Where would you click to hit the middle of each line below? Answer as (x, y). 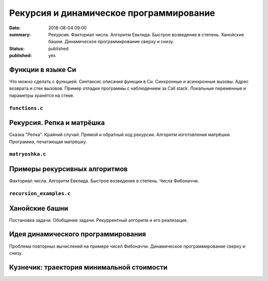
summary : (20, 34)
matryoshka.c (28, 154)
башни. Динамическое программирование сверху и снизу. (111, 42)
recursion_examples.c (40, 193)
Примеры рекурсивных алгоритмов (68, 169)
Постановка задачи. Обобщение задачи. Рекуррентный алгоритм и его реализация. (99, 220)
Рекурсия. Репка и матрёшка (57, 123)
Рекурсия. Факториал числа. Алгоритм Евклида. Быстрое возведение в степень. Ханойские (146, 34)
